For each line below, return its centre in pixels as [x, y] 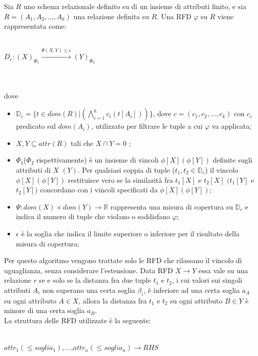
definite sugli [233, 160]
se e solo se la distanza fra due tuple [95, 280]
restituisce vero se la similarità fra [120, 180]
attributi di [33, 169]
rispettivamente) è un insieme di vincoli [97, 160]
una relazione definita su [111, 16]
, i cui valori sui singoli [207, 280]
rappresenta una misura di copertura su [172, 206]
